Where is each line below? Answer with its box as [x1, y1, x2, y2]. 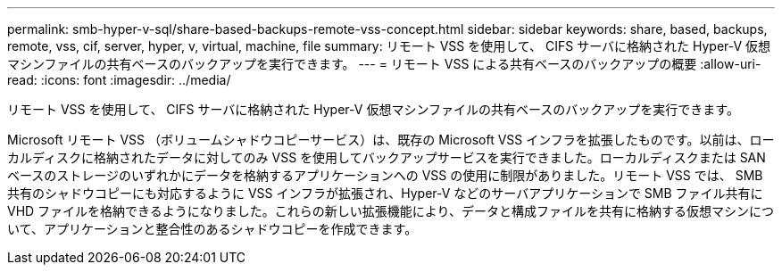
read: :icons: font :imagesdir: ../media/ [7, 72, 231, 87]
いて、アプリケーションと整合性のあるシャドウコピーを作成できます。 [7, 221, 418, 236]
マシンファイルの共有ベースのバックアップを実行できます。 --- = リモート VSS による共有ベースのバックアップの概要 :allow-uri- [7, 56, 761, 71]
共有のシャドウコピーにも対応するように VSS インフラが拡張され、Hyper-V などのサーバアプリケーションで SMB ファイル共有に [7, 185, 763, 201]
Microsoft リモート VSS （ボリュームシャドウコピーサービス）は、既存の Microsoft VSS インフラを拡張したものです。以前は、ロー [7, 132, 775, 147]
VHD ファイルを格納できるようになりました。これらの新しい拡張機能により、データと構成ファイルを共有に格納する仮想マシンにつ [7, 203, 774, 218]
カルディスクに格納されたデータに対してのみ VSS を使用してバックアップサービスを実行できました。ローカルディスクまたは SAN [7, 150, 766, 165]
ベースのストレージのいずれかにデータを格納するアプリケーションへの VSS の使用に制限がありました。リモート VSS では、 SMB [7, 168, 763, 183]
